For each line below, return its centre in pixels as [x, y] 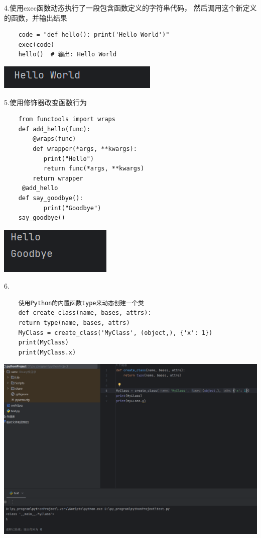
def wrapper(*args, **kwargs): [85, 149]
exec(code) [36, 44]
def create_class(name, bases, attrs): [85, 313]
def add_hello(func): [54, 129]
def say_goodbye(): [51, 198]
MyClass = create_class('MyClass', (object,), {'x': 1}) [115, 333]
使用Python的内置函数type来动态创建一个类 [81, 303]
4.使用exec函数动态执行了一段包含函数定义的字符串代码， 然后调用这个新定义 [130, 8]
